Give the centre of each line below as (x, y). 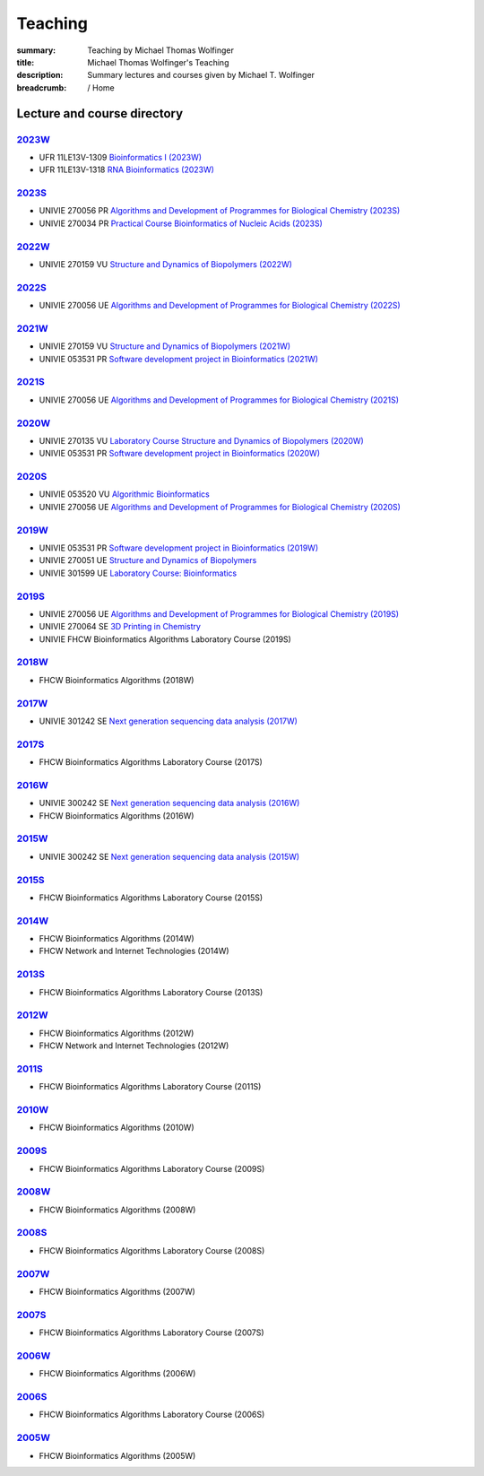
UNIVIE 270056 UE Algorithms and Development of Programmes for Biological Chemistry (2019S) (219, 613)
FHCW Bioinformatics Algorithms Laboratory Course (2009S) (152, 1168)
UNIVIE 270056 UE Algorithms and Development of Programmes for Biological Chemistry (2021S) (219, 400)
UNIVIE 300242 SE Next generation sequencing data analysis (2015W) (169, 856)
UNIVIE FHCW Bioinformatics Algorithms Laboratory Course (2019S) (165, 639)
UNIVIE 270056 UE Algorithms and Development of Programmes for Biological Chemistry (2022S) (220, 306)
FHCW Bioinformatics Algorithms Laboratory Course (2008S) (152, 1250)
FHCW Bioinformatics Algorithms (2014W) (117, 939)
